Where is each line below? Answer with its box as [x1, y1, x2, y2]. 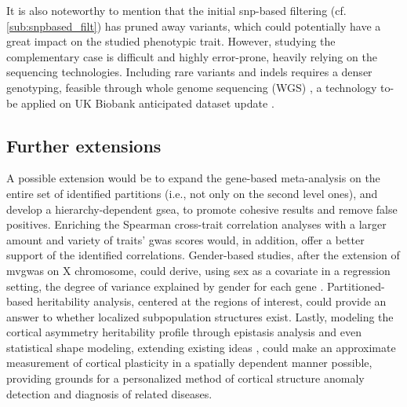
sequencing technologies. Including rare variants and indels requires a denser [6, 64, 372, 80]
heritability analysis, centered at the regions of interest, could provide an [36, 293, 387, 310]
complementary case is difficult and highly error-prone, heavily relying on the [6, 48, 377, 64]
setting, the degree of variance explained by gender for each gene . [6, 277, 324, 294]
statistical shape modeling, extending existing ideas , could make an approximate [6, 339, 396, 355]
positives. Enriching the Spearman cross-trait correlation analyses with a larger [6, 216, 387, 233]
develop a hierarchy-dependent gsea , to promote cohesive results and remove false [6, 200, 398, 217]
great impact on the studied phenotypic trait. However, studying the [6, 33, 336, 49]
